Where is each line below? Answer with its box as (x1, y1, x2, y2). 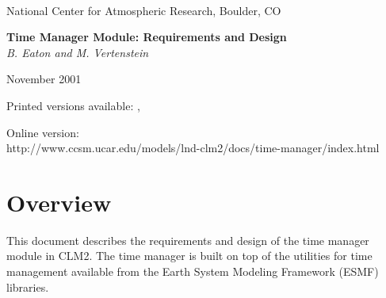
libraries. (6, 278, 49, 295)
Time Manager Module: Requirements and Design (6, 29, 287, 45)
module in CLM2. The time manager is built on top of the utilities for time (6, 247, 373, 264)
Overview (6, 185, 112, 218)
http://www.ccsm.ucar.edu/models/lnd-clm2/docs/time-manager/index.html (6, 139, 380, 156)
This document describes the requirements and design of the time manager (6, 231, 369, 248)
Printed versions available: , (6, 97, 140, 113)
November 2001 (6, 71, 82, 87)
